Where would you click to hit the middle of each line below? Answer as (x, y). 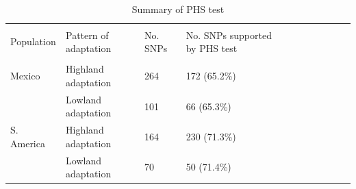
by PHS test (212, 48)
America (28, 143)
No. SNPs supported (229, 35)
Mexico (25, 76)
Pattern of (87, 35)
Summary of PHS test (178, 9)
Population (33, 41)
